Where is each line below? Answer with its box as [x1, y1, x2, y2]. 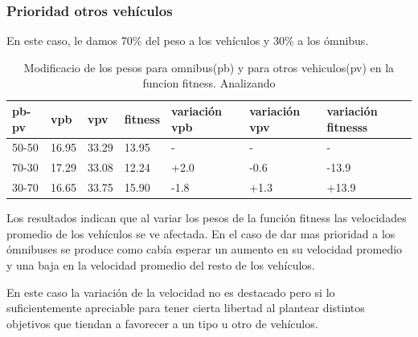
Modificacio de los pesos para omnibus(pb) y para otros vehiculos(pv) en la [23, 59, 395, 75]
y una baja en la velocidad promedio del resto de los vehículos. [6, 257, 315, 273]
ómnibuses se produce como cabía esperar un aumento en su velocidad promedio [6, 241, 403, 258]
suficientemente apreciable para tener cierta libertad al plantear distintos [6, 299, 365, 316]
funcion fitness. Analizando [142, 75, 276, 91]
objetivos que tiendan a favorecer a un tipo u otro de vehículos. [6, 315, 318, 331]
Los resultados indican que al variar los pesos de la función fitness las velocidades [6, 209, 407, 226]
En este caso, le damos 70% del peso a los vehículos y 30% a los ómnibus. [6, 32, 369, 49]
